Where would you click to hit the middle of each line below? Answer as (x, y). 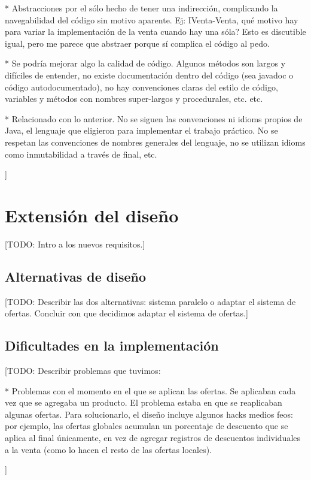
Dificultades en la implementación (112, 345)
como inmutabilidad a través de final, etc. (81, 154)
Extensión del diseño (92, 215)
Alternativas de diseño (76, 276)
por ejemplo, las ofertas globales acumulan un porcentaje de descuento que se (147, 426)
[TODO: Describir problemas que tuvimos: (83, 371)
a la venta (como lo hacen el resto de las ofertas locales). (109, 449)
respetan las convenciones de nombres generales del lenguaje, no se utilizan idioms (155, 142)
